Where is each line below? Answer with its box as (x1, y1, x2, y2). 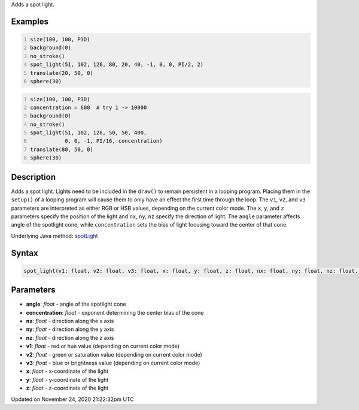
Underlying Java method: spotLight (11, 232, 98, 239)
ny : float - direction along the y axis (26, 325, 114, 333)
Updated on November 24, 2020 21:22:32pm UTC (11, 396, 134, 403)
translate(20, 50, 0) (30, 70, 94, 76)
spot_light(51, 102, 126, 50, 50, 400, (30, 129, 147, 136)
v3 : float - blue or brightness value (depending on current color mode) (26, 359, 200, 366)
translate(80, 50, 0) (30, 146, 94, 153)
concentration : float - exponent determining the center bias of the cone (26, 309, 204, 316)
